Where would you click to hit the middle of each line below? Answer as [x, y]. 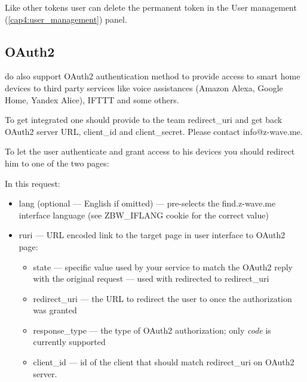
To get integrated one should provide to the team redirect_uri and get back [144, 120]
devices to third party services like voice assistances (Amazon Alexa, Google [144, 87]
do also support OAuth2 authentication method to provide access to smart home [153, 76]
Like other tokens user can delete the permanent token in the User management [151, 7]
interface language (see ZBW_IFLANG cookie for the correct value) [144, 215]
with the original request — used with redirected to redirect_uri [151, 278]
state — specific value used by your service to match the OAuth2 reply [163, 267]
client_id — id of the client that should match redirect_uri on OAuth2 [164, 362]
